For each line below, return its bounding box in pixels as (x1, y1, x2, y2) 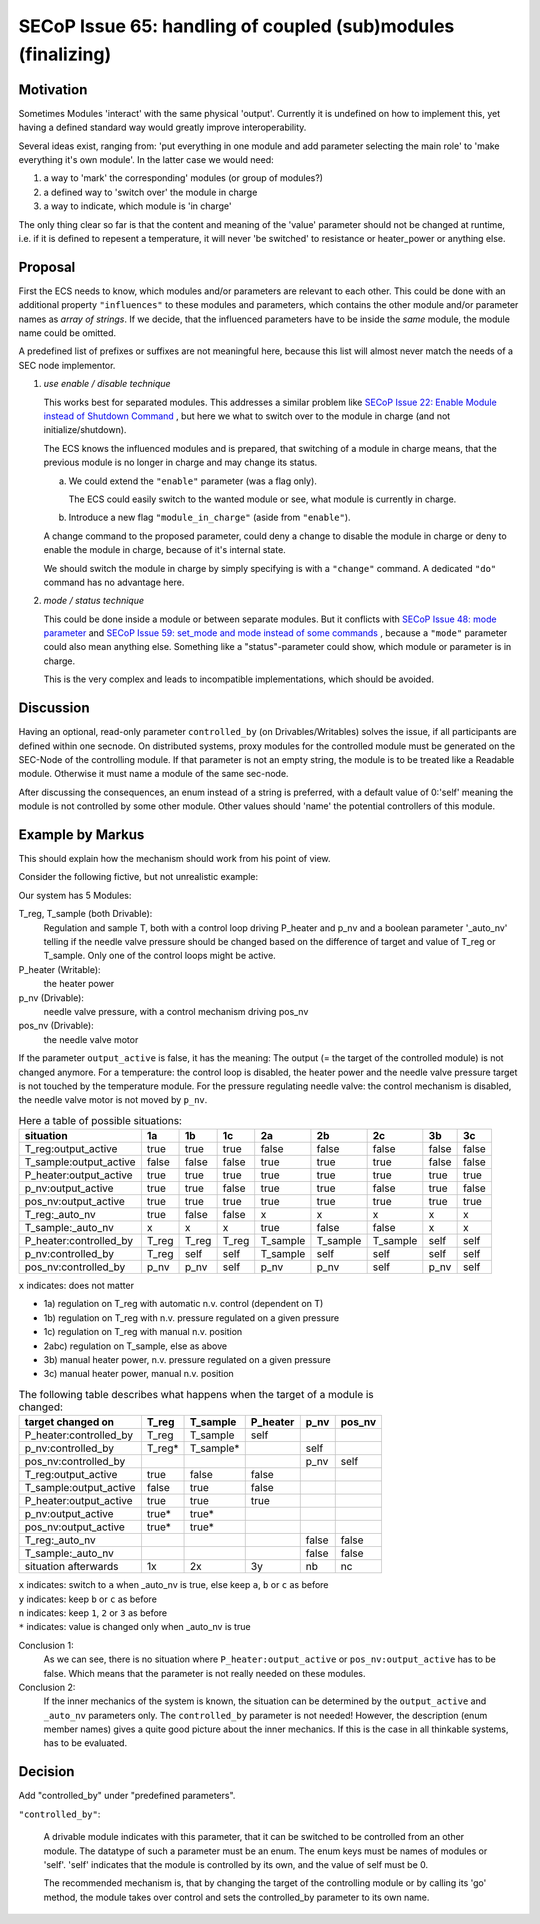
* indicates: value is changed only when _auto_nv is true (18, 1621, 251, 1633)
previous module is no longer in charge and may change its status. (43, 456, 318, 469)
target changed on (24, 1415, 115, 1429)
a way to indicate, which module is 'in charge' (43, 200, 232, 212)
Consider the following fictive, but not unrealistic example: (18, 871, 259, 883)
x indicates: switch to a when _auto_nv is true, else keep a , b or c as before (18, 1579, 329, 1591)
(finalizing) (18, 43, 112, 65)
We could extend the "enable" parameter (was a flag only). (68, 475, 317, 487)
